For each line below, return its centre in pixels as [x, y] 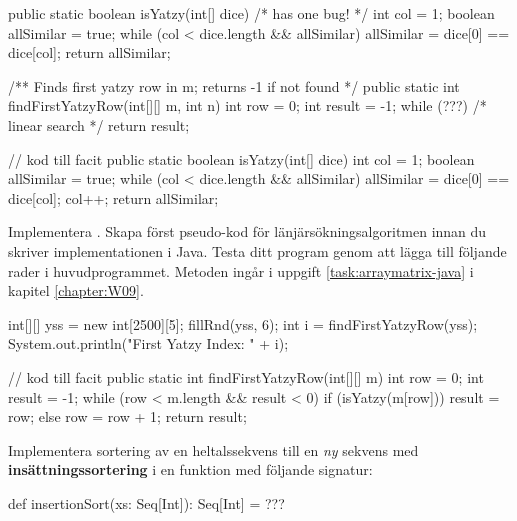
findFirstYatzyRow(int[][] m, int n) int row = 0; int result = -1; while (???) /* [247, 105]
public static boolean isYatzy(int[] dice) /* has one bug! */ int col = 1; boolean [251, 13]
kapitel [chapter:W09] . [76, 290]
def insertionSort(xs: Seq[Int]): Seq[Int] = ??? [146, 502]
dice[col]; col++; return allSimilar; [113, 197]
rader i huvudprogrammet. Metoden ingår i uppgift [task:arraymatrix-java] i [241, 270]
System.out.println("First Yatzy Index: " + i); [148, 343]
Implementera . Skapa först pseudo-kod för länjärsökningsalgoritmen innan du [247, 231]
